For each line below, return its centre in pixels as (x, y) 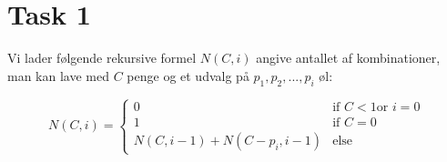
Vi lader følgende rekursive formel (102, 58)
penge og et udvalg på (188, 75)
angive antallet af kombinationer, (348, 58)
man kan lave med (58, 75)
